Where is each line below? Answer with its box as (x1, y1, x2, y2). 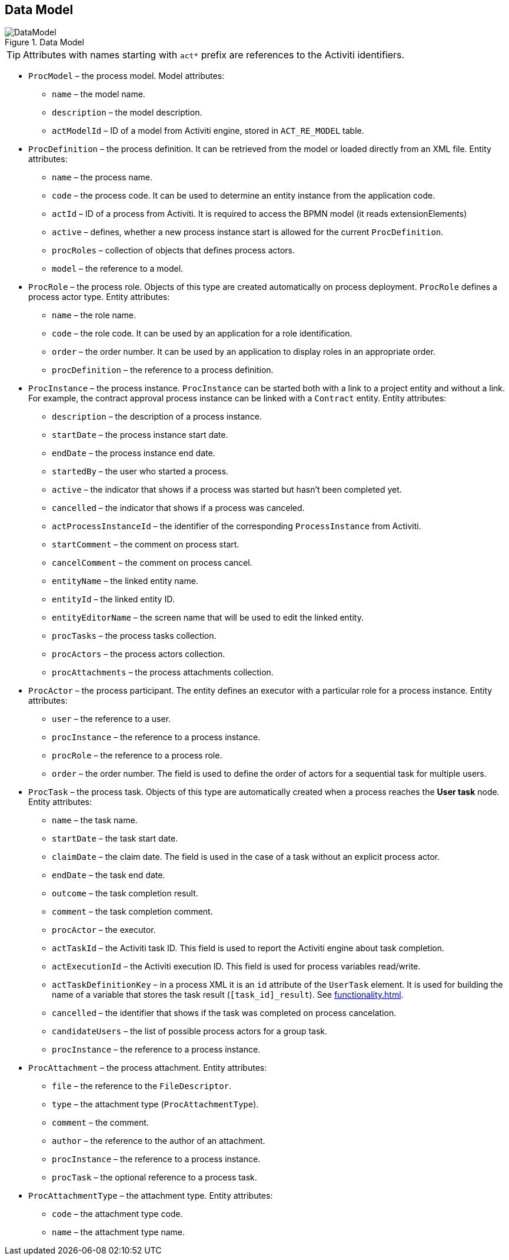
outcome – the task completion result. (52, 888, 198, 899)
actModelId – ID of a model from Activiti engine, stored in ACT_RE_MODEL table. (52, 126, 364, 136)
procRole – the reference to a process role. (52, 750, 222, 761)
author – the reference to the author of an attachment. (52, 1136, 265, 1146)
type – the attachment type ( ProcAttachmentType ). (52, 1099, 259, 1110)
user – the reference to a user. (52, 714, 171, 724)
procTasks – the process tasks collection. (52, 631, 217, 641)
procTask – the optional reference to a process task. (52, 1172, 257, 1183)
